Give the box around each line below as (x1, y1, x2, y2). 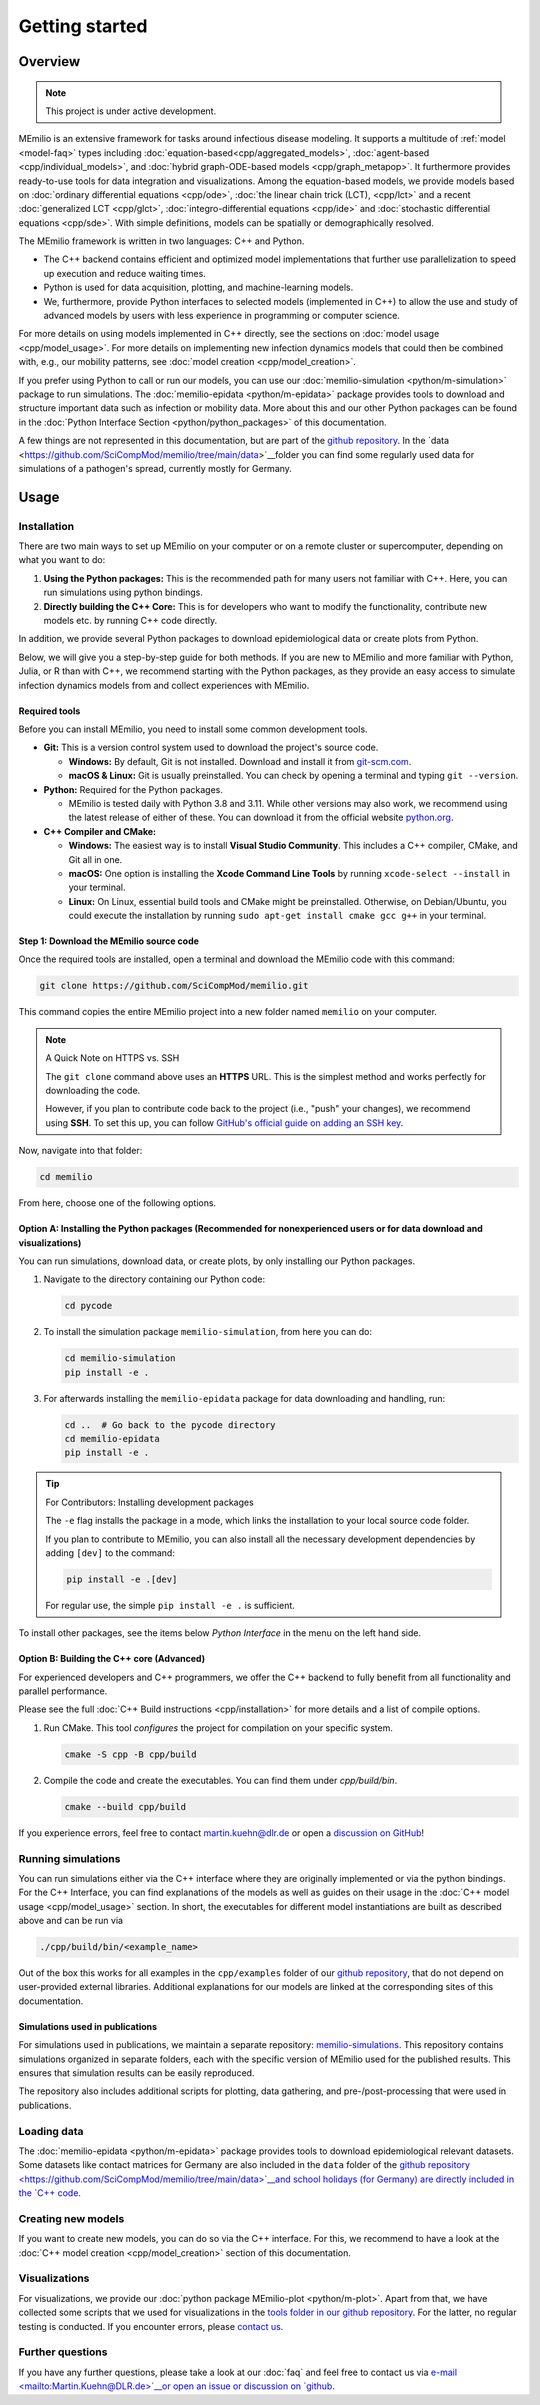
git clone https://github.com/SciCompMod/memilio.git (39, 980, 309, 992)
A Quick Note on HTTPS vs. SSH (45, 1052, 180, 1064)
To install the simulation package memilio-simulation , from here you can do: (43, 1326, 372, 1338)
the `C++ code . (18, 2187, 82, 2199)
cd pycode (64, 1300, 113, 1312)
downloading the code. (45, 1085, 141, 1096)
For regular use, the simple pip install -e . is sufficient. (45, 1599, 295, 1611)
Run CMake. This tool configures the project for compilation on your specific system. (43, 1721, 394, 1734)
